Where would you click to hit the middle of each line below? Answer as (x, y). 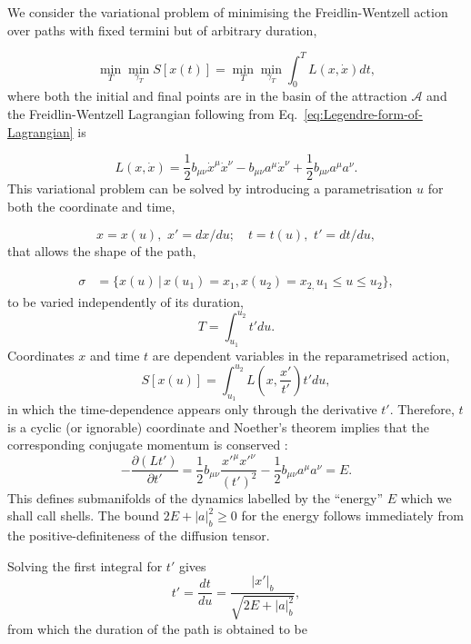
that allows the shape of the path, (102, 250)
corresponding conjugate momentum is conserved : (148, 445)
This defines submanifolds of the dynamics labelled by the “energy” (195, 497)
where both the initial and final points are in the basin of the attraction (207, 96)
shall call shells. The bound (84, 515)
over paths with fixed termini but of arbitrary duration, (162, 30)
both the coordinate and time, (91, 206)
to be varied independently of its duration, (125, 301)
